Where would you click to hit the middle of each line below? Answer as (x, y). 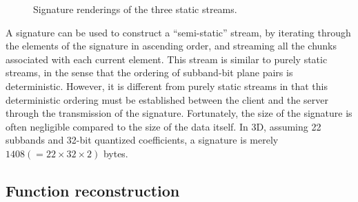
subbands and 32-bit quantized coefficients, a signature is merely (142, 140)
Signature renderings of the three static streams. (135, 9)
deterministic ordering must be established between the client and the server (167, 99)
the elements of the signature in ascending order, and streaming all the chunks (171, 46)
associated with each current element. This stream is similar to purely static (167, 59)
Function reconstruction (93, 190)
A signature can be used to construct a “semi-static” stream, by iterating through (178, 32)
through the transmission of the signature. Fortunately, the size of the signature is (179, 113)
